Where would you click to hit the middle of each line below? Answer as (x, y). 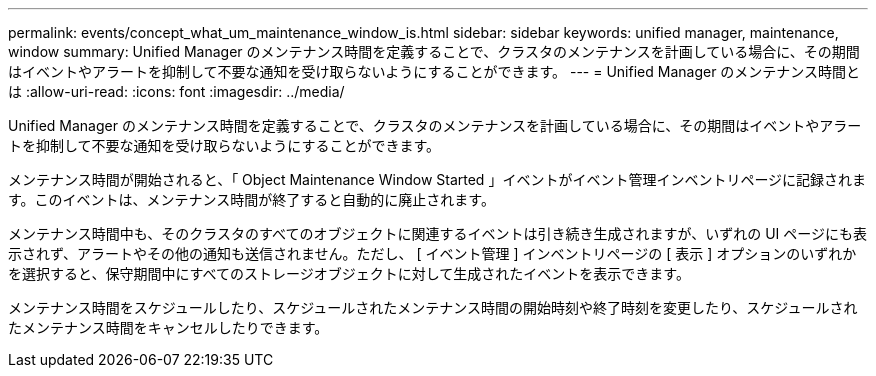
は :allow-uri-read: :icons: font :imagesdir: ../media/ (176, 91)
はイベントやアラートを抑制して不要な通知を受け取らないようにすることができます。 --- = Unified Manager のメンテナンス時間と (434, 71)
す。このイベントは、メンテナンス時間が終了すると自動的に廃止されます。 (251, 199)
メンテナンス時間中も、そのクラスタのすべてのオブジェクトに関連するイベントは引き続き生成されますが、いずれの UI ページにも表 (437, 233)
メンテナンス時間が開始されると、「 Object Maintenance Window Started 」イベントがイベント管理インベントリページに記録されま (437, 179)
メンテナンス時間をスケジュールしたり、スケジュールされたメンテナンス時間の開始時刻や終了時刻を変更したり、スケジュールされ (433, 307)
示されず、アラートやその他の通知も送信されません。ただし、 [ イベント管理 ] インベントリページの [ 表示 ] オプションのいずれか (432, 253)
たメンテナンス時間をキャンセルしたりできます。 (168, 327)
